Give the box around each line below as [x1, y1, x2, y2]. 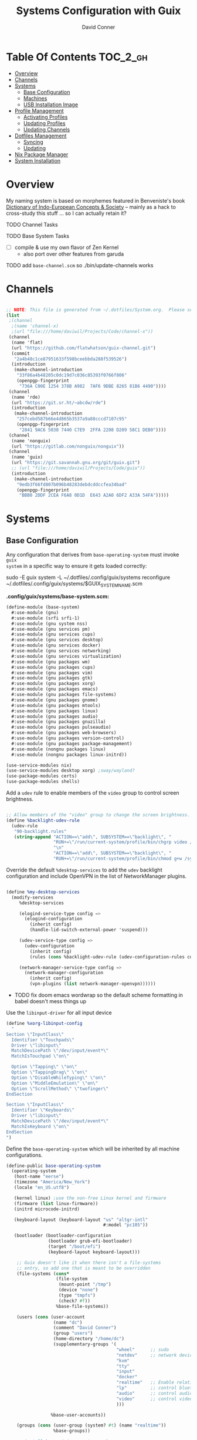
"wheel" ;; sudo [116, 1347, 169, 1352]
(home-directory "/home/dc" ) [53, 1336, 125, 1342]
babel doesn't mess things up [14, 998, 87, 1005]
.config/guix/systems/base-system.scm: [6, 593, 110, 600]
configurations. [6, 1151, 43, 1158]
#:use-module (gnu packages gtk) [11, 675, 93, 681]
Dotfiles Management [14, 132, 67, 139]
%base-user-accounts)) [50, 1412, 107, 1418]
